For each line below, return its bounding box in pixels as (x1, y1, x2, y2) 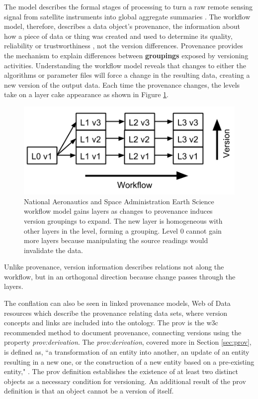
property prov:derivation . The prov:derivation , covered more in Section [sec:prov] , (4, 337, 252, 347)
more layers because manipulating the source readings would (24, 235, 208, 246)
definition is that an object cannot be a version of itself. (4, 386, 174, 396)
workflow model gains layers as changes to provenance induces (24, 206, 213, 216)
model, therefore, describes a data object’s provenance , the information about (4, 21, 240, 31)
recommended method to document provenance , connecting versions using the (4, 327, 242, 337)
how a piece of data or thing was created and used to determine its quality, (4, 30, 233, 41)
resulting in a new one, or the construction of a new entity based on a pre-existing (4, 356, 255, 367)
